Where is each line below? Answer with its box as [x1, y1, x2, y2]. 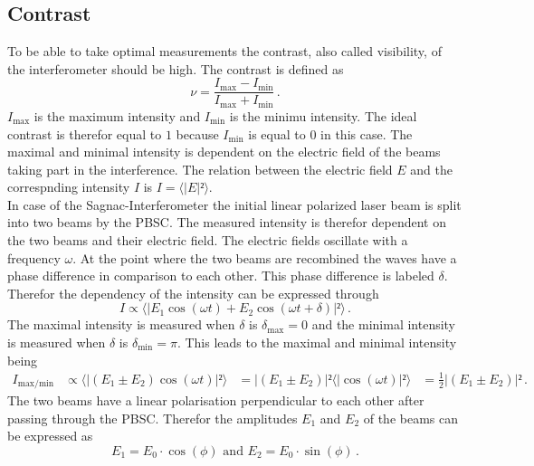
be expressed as [7, 426, 93, 445]
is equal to [248, 124, 306, 143]
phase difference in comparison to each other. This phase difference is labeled [7, 266, 434, 285]
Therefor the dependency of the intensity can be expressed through [7, 283, 379, 302]
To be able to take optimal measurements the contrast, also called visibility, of [7, 42, 442, 61]
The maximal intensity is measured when [7, 315, 235, 334]
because [176, 124, 219, 143]
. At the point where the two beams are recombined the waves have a [72, 248, 457, 267]
